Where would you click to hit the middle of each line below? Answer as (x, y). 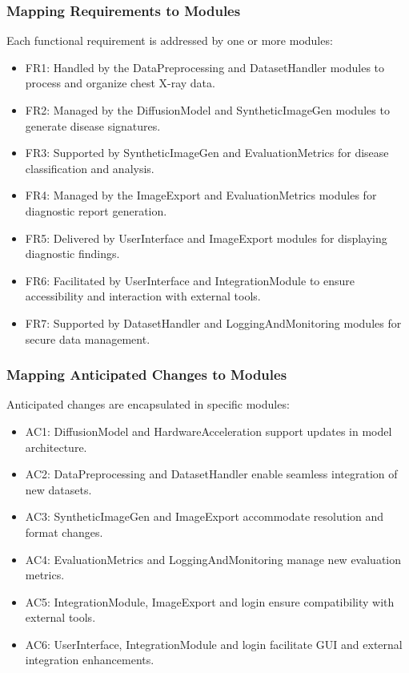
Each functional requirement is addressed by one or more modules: (170, 40)
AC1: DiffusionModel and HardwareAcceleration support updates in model (209, 431)
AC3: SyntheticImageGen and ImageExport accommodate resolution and (204, 516)
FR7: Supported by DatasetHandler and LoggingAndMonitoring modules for (213, 322)
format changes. (64, 532)
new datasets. (58, 489)
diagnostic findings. (72, 254)
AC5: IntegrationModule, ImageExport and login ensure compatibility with (210, 601)
